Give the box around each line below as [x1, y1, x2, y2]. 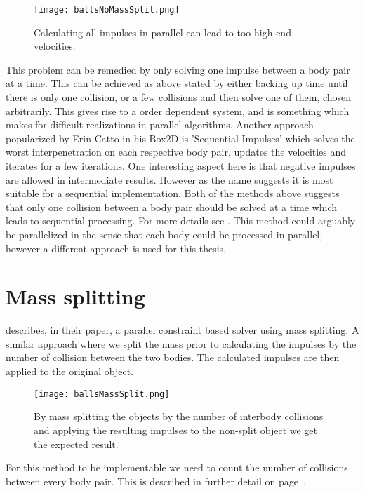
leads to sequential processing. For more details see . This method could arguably [6, 213, 356, 228]
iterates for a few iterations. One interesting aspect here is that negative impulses [6, 158, 356, 173]
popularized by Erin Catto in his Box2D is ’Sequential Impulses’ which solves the [6, 130, 355, 145]
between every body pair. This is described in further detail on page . [6, 473, 306, 488]
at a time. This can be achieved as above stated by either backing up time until [6, 76, 348, 90]
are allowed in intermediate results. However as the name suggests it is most [6, 172, 333, 187]
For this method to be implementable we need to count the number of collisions [6, 460, 348, 475]
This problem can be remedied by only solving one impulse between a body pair [6, 62, 350, 76]
